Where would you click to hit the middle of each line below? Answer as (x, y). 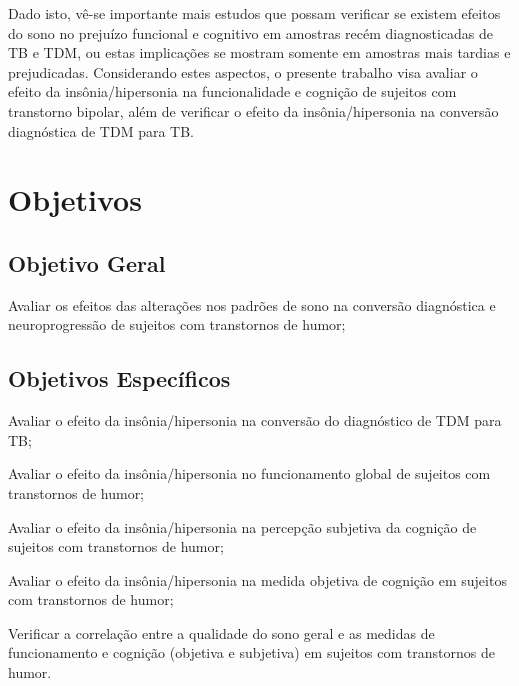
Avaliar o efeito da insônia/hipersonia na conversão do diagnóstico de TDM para (255, 420)
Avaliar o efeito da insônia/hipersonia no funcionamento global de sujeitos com (249, 473)
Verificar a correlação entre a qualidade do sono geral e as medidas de (221, 632)
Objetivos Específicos (119, 378)
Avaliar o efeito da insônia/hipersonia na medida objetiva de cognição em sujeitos (257, 579)
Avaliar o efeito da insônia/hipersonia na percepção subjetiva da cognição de (242, 526)
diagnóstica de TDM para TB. (101, 130)
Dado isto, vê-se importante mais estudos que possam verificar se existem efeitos (254, 13)
